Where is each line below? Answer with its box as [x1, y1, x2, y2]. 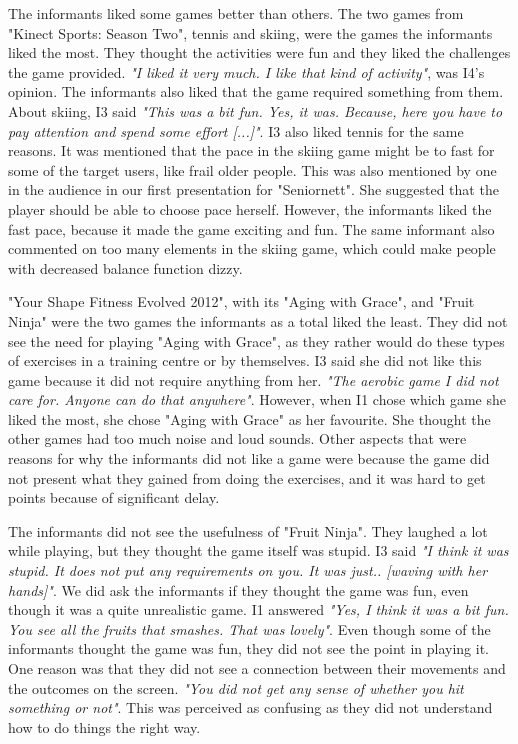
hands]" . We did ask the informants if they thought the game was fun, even [8, 579, 469, 600]
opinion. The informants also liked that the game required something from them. [8, 81, 504, 102]
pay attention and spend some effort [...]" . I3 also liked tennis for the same [8, 120, 464, 141]
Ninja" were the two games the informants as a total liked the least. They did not [8, 310, 508, 331]
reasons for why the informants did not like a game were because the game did [8, 448, 490, 469]
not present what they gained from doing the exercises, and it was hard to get [8, 467, 486, 488]
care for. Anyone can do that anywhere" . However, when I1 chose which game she [8, 389, 506, 410]
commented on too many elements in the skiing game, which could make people [8, 238, 496, 259]
